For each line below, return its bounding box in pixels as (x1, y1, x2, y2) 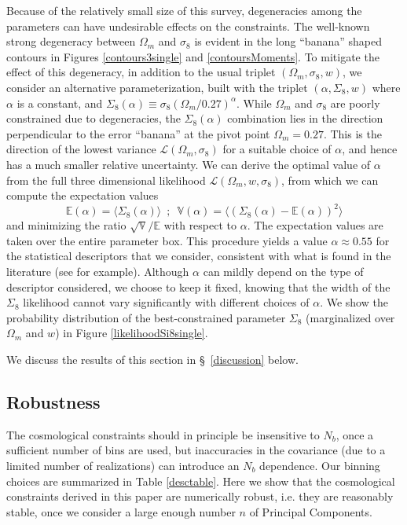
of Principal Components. (249, 503, 372, 519)
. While (236, 94, 272, 111)
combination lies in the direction (227, 110, 383, 127)
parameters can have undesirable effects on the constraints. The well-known (6, 17, 370, 34)
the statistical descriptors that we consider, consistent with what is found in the (6, 248, 391, 264)
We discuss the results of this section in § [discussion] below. (6, 351, 299, 367)
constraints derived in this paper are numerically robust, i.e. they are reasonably (6, 488, 394, 505)
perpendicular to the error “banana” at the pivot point (6, 125, 270, 141)
